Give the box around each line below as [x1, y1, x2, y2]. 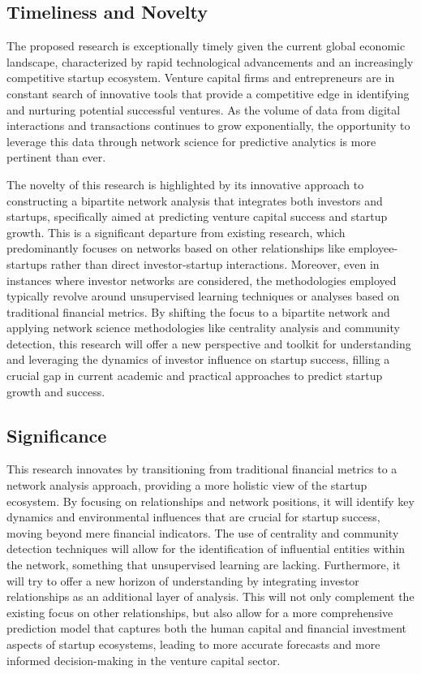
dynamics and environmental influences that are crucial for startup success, [6, 508, 380, 525]
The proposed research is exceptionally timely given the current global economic [6, 37, 406, 54]
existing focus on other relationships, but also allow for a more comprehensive [6, 603, 393, 620]
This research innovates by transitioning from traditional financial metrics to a [6, 460, 397, 477]
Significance [6, 422, 107, 447]
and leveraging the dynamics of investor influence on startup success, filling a [6, 351, 390, 368]
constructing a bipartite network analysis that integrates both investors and [6, 192, 383, 209]
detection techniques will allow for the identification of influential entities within [6, 540, 406, 557]
